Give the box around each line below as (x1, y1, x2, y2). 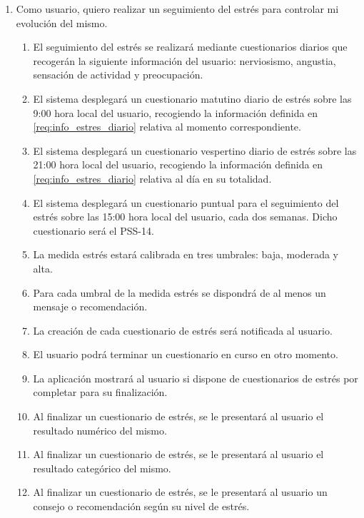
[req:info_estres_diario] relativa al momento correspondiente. (33, 119, 301, 134)
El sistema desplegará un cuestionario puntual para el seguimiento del (33, 195, 339, 210)
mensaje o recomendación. (33, 299, 148, 314)
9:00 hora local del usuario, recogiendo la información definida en (33, 105, 318, 120)
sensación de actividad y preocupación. (33, 67, 203, 82)
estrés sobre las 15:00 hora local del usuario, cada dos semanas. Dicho (33, 209, 338, 224)
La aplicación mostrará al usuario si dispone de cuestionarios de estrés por (33, 370, 358, 385)
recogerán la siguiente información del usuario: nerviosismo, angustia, (33, 53, 336, 68)
